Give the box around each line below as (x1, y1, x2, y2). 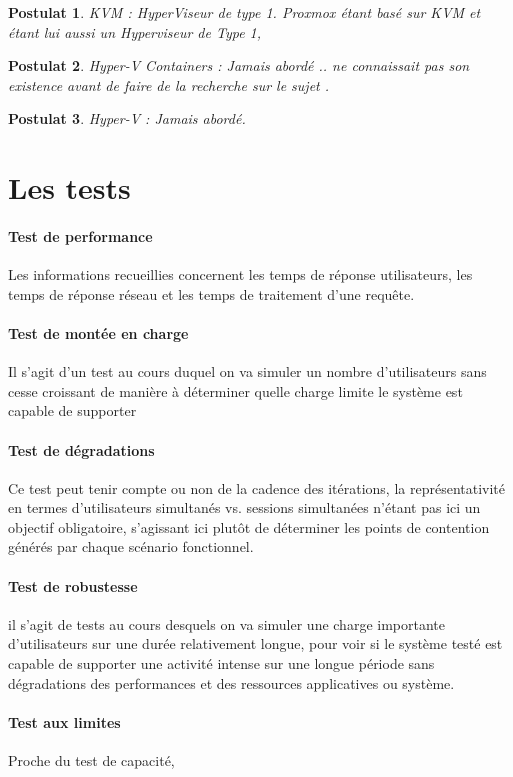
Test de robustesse (8, 575, 138, 596)
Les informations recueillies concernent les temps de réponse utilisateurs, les (8, 264, 473, 285)
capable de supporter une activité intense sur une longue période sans (8, 653, 435, 674)
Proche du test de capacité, (8, 750, 175, 771)
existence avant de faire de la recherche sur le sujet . (8, 74, 330, 95)
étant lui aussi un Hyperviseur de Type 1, (8, 21, 262, 42)
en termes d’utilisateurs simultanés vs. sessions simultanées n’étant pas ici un (8, 497, 481, 518)
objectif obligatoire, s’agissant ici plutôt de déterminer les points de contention (8, 516, 490, 537)
